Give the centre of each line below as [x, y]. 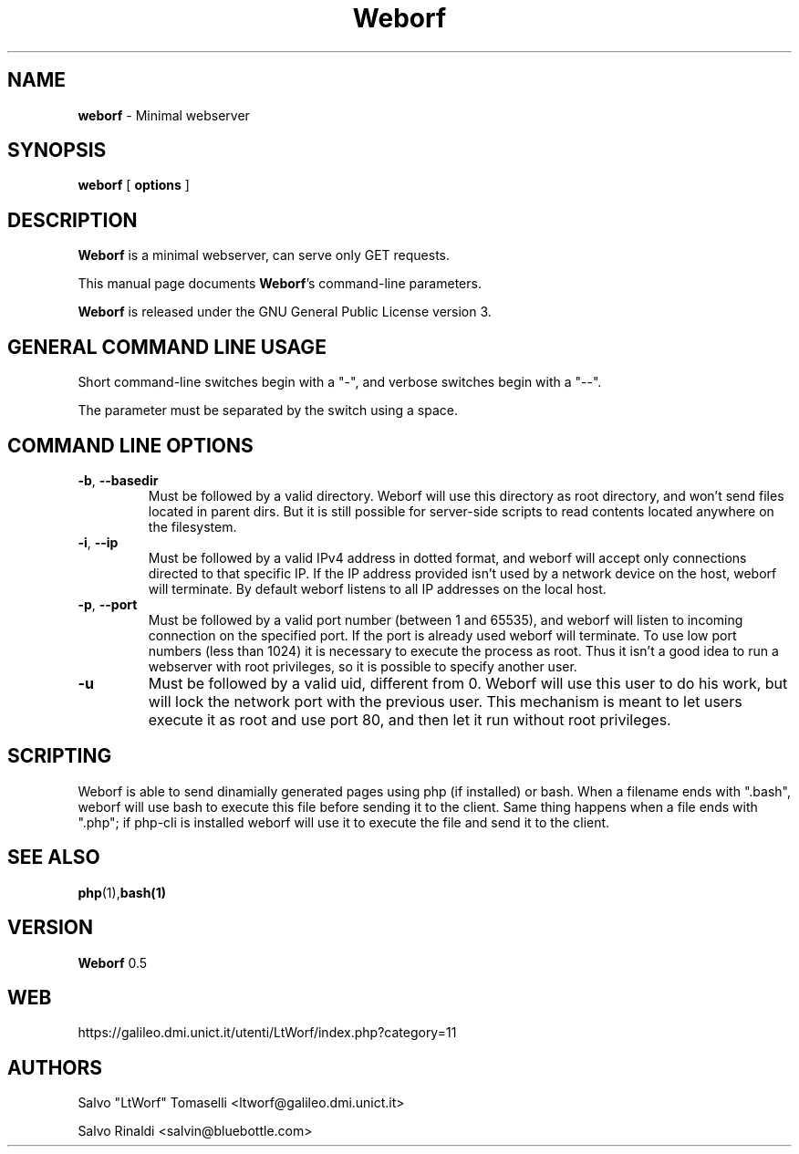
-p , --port [108, 604]
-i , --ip [98, 542]
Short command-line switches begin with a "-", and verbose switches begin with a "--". [340, 382]
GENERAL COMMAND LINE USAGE [167, 347]
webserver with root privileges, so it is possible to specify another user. [363, 666]
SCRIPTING [60, 756]
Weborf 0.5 [113, 962]
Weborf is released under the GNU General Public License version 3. [285, 312]
